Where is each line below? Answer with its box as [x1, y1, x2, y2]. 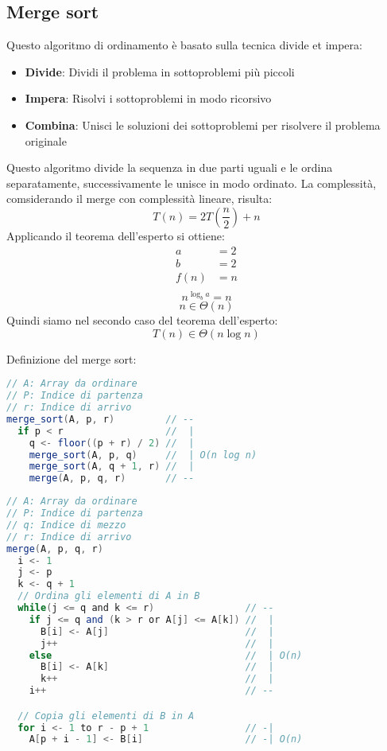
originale [25, 132, 67, 149]
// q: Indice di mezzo [6, 519, 126, 531]
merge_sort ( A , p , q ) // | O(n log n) [29, 449, 257, 461]
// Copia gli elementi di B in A [17, 710, 195, 722]
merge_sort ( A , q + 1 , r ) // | [29, 461, 195, 473]
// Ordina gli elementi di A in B [17, 590, 200, 602]
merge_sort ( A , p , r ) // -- [6, 413, 195, 425]
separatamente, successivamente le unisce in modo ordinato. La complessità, [6, 174, 377, 191]
